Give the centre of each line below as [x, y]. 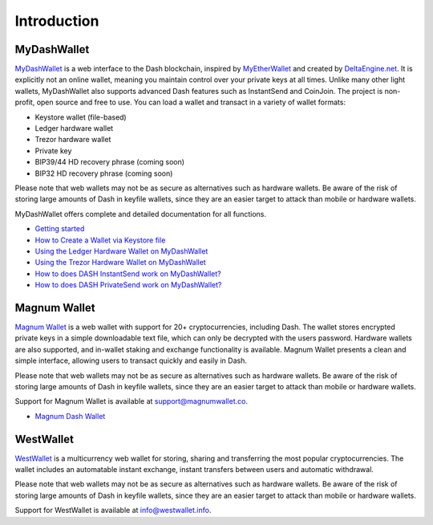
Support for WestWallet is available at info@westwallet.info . [113, 511]
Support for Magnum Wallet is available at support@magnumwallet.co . [132, 401]
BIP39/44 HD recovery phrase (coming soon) [109, 162]
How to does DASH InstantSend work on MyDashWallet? [128, 274]
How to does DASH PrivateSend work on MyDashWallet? [128, 285]
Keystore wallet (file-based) [81, 117]
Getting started [60, 229]
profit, [25, 102]
